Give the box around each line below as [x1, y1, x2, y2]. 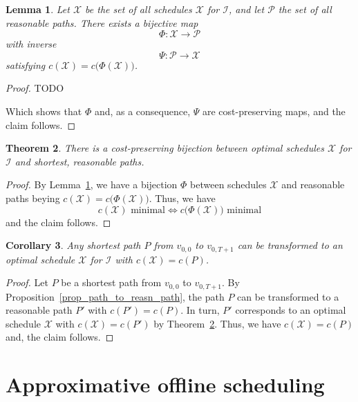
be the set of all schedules [85, 2, 192, 16]
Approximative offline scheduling [6, 370, 325, 399]
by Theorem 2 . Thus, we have [153, 316, 281, 330]
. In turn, [180, 303, 220, 317]
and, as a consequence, [94, 103, 191, 118]
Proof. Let [6, 275, 48, 290]
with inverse [6, 37, 57, 51]
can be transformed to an [237, 238, 343, 252]
